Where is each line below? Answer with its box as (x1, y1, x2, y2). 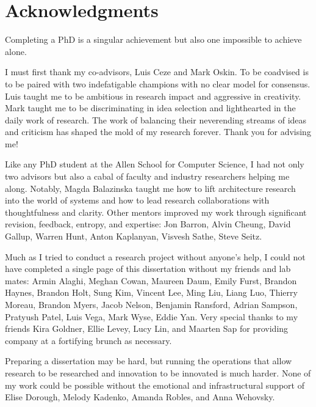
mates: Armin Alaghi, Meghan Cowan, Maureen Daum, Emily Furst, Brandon (5, 274, 297, 287)
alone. (5, 45, 27, 57)
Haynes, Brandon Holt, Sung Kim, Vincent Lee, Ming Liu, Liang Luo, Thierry (5, 286, 298, 299)
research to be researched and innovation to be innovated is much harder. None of (5, 366, 311, 379)
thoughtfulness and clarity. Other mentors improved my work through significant (5, 205, 307, 218)
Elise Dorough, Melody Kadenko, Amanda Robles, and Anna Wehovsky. (5, 391, 275, 403)
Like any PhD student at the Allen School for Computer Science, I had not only (5, 158, 304, 170)
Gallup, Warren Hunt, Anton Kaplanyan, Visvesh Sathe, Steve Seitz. (5, 230, 262, 243)
